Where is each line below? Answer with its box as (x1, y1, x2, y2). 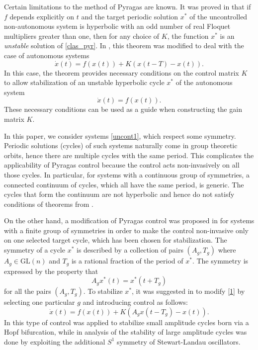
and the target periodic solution (81, 11, 178, 21)
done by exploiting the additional (4, 336, 105, 347)
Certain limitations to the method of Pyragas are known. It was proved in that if (4, 1, 251, 11)
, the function (167, 30, 209, 41)
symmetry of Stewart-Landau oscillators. (117, 336, 241, 347)
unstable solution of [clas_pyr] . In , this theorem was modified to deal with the (4, 40, 244, 51)
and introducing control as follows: (83, 297, 188, 307)
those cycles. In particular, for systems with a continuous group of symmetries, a (4, 169, 250, 179)
